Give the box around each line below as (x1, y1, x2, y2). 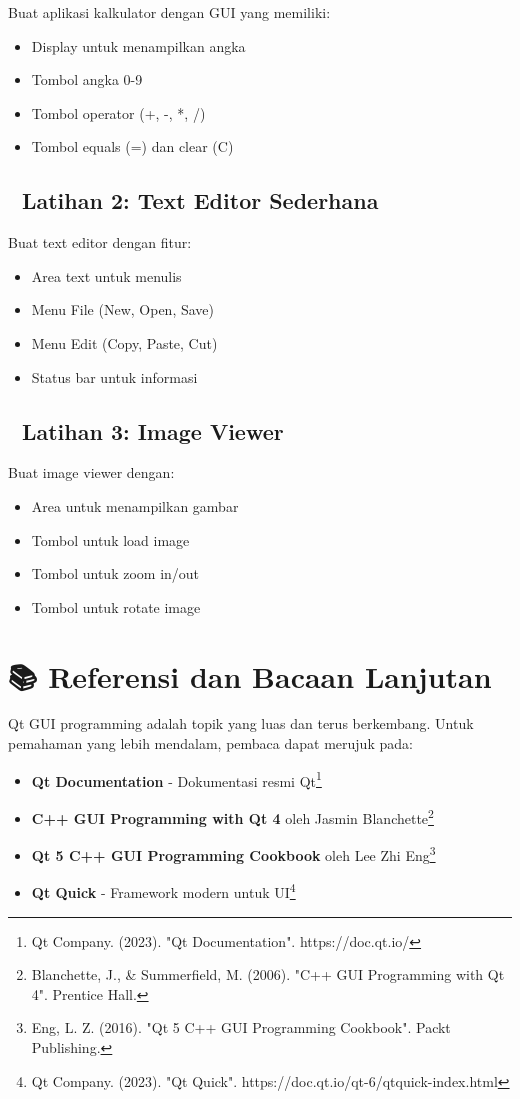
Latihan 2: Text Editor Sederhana (21, 185, 379, 216)
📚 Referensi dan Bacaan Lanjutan (8, 655, 492, 696)
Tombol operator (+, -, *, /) (31, 102, 206, 123)
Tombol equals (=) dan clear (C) (31, 136, 234, 157)
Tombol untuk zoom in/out (31, 563, 200, 584)
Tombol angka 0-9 (31, 69, 143, 90)
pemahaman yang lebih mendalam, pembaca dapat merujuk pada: (8, 733, 413, 754)
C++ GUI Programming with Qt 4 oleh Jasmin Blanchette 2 (31, 804, 434, 828)
